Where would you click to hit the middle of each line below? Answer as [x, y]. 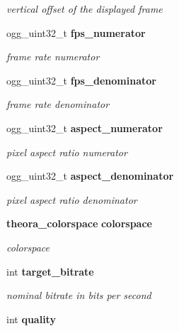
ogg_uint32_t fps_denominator [81, 80]
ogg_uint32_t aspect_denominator [90, 176]
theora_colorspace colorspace [79, 223]
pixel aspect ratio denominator [72, 199]
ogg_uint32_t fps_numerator [76, 32]
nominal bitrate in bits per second [79, 295]
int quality [31, 319]
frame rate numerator [53, 56]
